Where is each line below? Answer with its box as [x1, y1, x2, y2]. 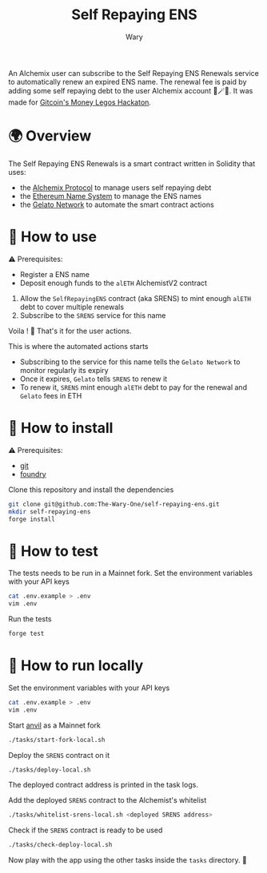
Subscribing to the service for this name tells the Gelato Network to [19, 357, 241, 367]
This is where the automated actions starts [8, 341, 149, 351]
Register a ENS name [19, 269, 90, 279]
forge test [8, 629, 45, 638]
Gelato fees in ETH [19, 391, 82, 400]
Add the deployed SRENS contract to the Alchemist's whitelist [8, 796, 207, 805]
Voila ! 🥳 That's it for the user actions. [8, 326, 132, 335]
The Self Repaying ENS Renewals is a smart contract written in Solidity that [8, 158, 256, 169]
